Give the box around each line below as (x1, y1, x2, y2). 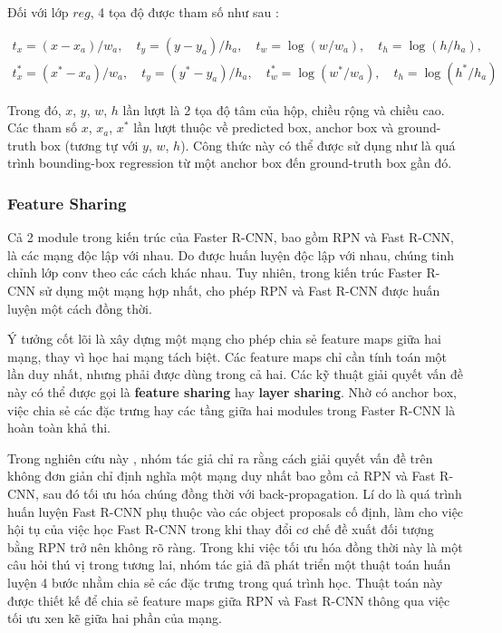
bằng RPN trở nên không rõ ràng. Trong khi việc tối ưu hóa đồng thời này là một (7, 537, 463, 556)
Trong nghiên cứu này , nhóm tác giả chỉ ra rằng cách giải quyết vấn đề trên (7, 448, 433, 467)
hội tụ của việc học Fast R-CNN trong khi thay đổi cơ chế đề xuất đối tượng (7, 520, 434, 539)
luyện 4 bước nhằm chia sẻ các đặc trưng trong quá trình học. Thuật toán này (7, 572, 443, 591)
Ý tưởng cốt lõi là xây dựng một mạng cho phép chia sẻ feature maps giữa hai (7, 329, 441, 348)
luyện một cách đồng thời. (7, 298, 152, 317)
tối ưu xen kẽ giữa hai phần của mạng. (7, 609, 222, 628)
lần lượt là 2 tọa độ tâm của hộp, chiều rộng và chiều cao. (122, 100, 445, 119)
